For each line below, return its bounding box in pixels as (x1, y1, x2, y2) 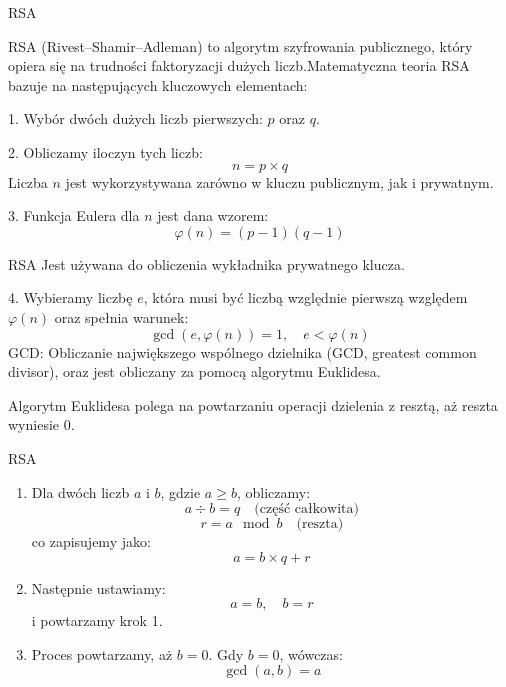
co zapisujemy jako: (31, 531, 151, 552)
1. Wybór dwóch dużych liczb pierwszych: (8, 108, 263, 129)
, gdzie (160, 481, 201, 502)
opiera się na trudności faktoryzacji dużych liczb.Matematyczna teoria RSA (8, 55, 470, 76)
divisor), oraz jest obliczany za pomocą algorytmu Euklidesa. (8, 361, 381, 382)
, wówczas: (279, 643, 343, 664)
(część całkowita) (254, 502, 359, 517)
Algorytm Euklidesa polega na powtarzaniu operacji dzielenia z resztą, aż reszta (8, 394, 498, 415)
